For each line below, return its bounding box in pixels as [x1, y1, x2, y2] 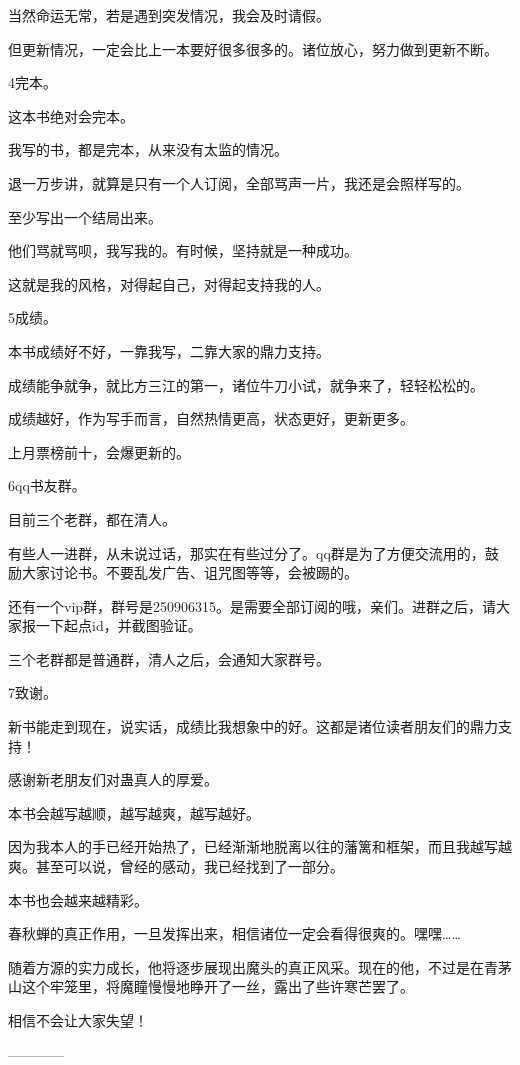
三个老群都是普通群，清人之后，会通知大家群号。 [8, 648, 330, 669]
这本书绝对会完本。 [8, 105, 134, 126]
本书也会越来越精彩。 [8, 889, 148, 910]
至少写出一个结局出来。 [8, 206, 162, 227]
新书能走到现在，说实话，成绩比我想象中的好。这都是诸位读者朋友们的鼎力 [8, 716, 498, 737]
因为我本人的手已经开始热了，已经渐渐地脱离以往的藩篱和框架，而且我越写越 [8, 836, 512, 857]
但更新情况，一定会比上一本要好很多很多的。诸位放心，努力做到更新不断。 [8, 38, 498, 59]
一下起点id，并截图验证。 [35, 615, 202, 636]
